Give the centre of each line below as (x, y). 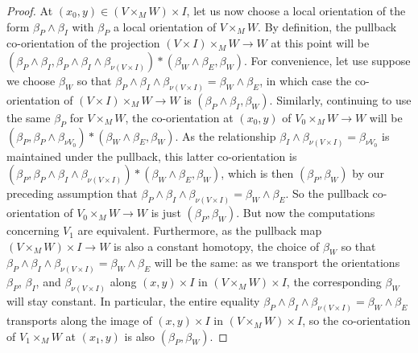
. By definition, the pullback (327, 26)
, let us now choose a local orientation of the (296, 10)
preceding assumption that (72, 193)
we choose (31, 80)
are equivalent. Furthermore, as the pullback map (200, 230)
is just (166, 213)
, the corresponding (334, 282)
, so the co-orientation (356, 320)
